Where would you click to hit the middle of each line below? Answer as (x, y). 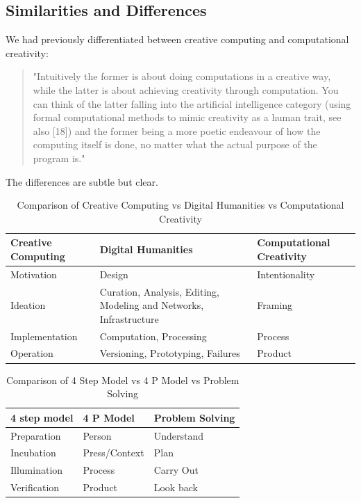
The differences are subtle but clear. (82, 181)
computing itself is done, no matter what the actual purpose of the (175, 144)
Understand (179, 435)
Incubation (33, 453)
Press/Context (114, 453)
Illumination (37, 470)
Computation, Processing (153, 336)
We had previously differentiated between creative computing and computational (177, 39)
